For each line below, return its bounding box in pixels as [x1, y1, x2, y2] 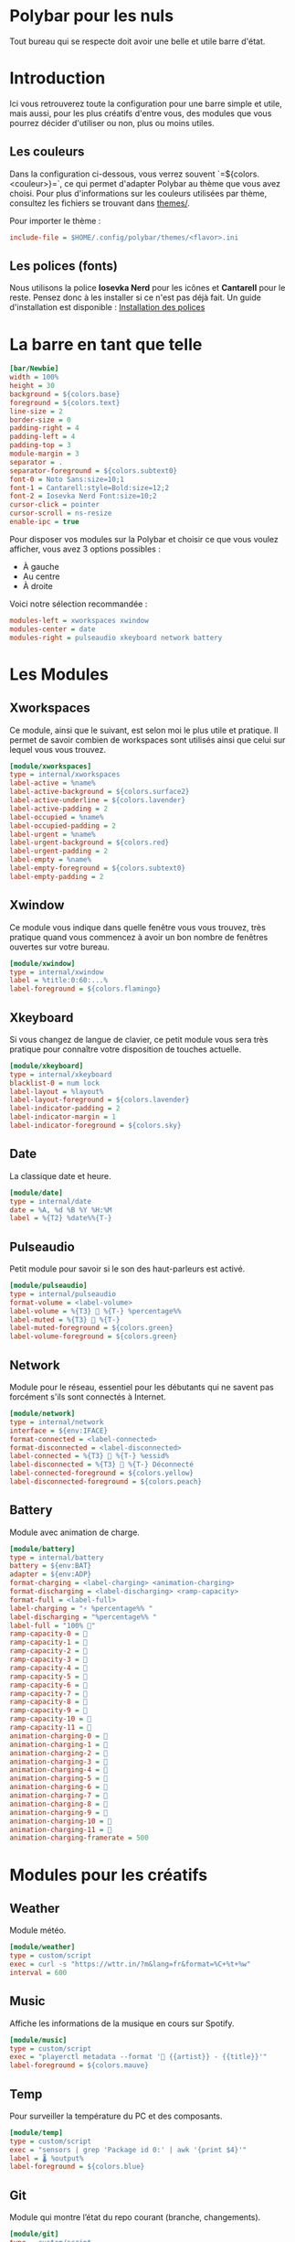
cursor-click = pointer [9, 500, 100, 510]
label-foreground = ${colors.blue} [9, 2162, 145, 2172]
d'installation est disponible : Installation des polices [9, 302, 205, 313]
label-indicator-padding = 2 [9, 1104, 121, 1113]
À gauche [22, 561, 59, 572]
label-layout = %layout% [9, 1087, 104, 1096]
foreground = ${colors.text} [9, 398, 121, 407]
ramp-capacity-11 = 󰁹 [9, 1723, 92, 1732]
